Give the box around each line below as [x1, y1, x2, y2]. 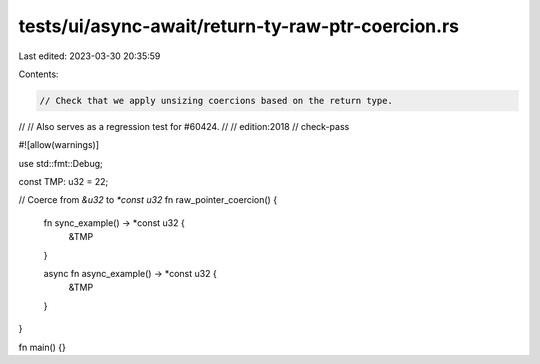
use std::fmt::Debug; [18, 157, 104, 169]
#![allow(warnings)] [18, 139, 100, 151]
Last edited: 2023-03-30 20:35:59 [18, 50, 161, 62]
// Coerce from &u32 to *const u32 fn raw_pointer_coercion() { [18, 194, 278, 206]
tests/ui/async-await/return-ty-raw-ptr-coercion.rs [18, 15, 460, 37]
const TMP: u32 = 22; [18, 176, 109, 188]
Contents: [18, 68, 59, 80]
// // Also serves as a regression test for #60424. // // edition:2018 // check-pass [18, 120, 350, 132]
